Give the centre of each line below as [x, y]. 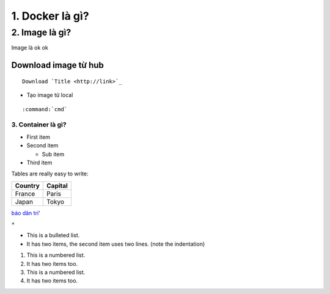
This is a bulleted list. [53, 235]
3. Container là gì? [39, 125]
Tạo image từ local [50, 95]
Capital [57, 185]
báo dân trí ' [26, 213]
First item [38, 137]
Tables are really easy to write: [50, 174]
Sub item [53, 154]
